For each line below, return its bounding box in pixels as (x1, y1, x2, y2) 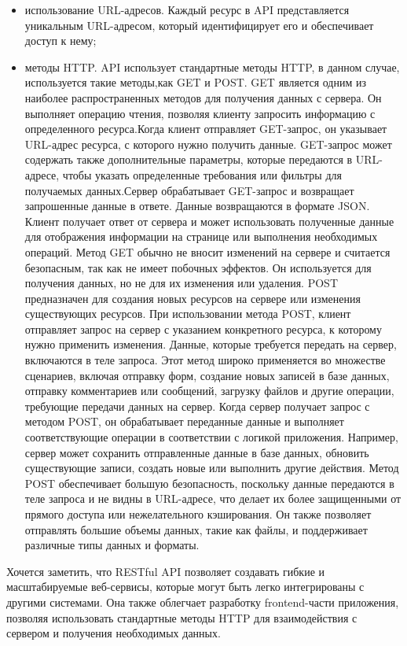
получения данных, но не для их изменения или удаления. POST (24, 275, 338, 291)
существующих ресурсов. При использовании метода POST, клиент (24, 305, 351, 322)
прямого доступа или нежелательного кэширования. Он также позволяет (24, 506, 372, 522)
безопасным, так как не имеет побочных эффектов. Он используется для (24, 259, 372, 275)
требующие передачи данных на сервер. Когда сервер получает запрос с (24, 397, 370, 414)
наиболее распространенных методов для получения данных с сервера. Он (24, 89, 382, 105)
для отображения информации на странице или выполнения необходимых (24, 228, 378, 245)
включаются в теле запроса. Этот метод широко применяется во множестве (24, 352, 386, 368)
